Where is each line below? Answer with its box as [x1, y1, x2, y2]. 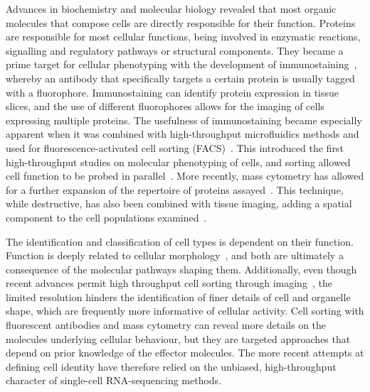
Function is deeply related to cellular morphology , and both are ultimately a [6, 248, 344, 263]
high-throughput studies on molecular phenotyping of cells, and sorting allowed [6, 154, 351, 169]
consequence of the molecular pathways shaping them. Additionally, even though [6, 261, 357, 276]
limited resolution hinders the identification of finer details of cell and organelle [6, 289, 351, 304]
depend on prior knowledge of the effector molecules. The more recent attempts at [6, 345, 364, 360]
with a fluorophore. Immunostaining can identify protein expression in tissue [6, 85, 339, 99]
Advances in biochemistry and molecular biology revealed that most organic [6, 1, 337, 16]
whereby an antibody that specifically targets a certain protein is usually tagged [6, 70, 355, 85]
